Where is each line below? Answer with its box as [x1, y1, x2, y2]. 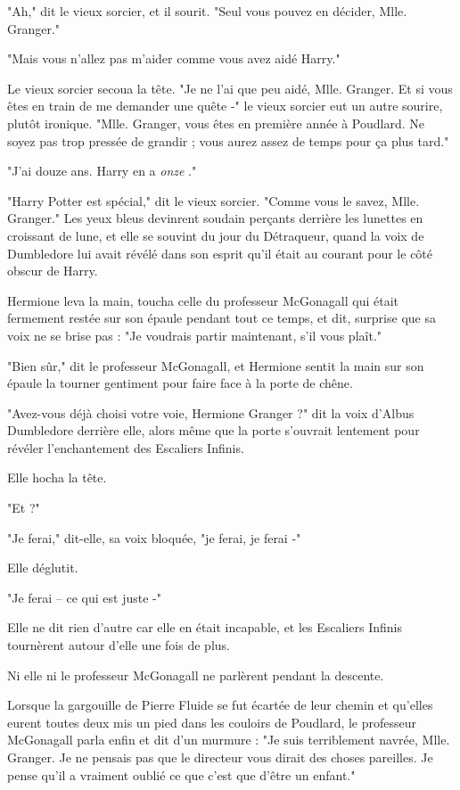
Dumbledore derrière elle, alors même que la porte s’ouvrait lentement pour [7, 421, 420, 440]
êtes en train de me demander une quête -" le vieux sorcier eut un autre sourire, [7, 96, 443, 115]
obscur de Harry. [7, 261, 98, 280]
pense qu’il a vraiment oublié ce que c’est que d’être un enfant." [7, 765, 356, 784]
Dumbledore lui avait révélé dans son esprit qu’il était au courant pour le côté [7, 243, 433, 262]
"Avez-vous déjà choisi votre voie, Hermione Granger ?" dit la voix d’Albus [7, 403, 415, 422]
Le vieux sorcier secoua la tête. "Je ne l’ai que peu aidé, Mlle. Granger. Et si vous [7, 78, 453, 97]
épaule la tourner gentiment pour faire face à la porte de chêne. [7, 374, 353, 392]
